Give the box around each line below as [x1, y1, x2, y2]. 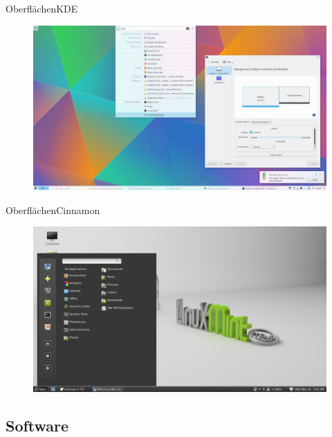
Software [6, 414, 69, 436]
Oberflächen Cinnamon [6, 202, 100, 217]
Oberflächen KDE [6, 1, 78, 15]
